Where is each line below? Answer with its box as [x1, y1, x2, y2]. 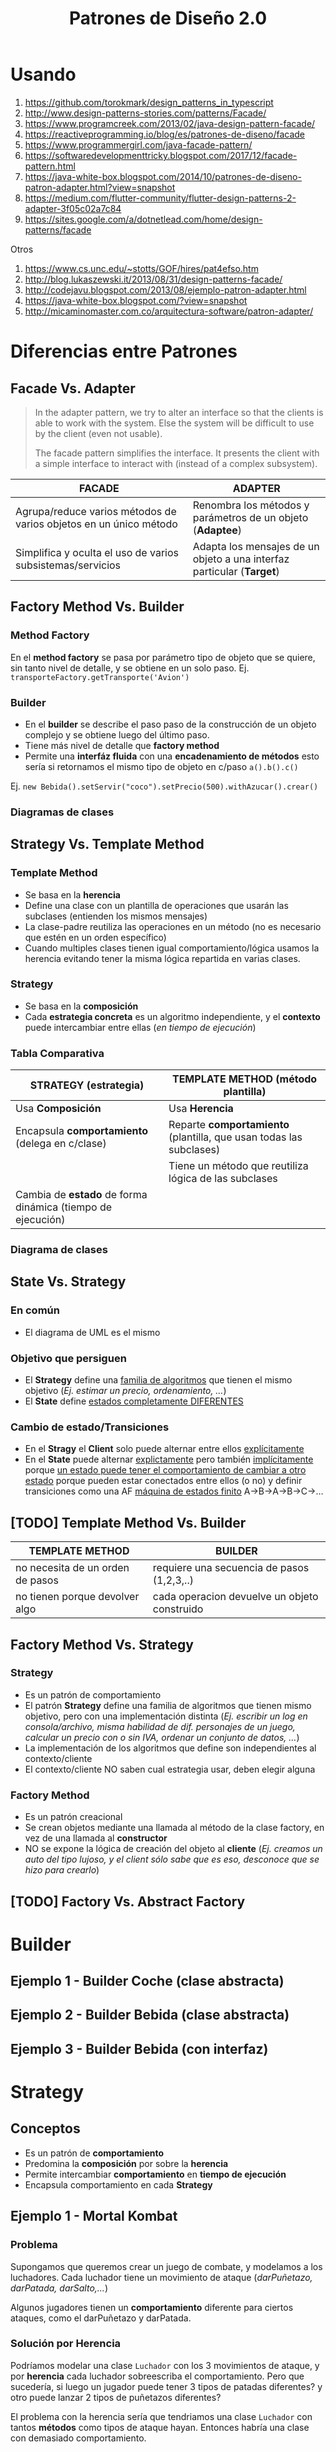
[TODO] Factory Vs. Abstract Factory [10, 1893, 246, 1910]
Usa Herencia [168, 1102, 234, 1116]
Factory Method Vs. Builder [10, 598, 185, 616]
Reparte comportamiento [168, 1118, 290, 1132]
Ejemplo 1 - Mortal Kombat [10, 2208, 178, 2225]
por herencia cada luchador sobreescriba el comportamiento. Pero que [10, 2370, 305, 2382]
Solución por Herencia [10, 2337, 122, 2351]
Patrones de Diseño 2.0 [68, 7, 268, 30]
